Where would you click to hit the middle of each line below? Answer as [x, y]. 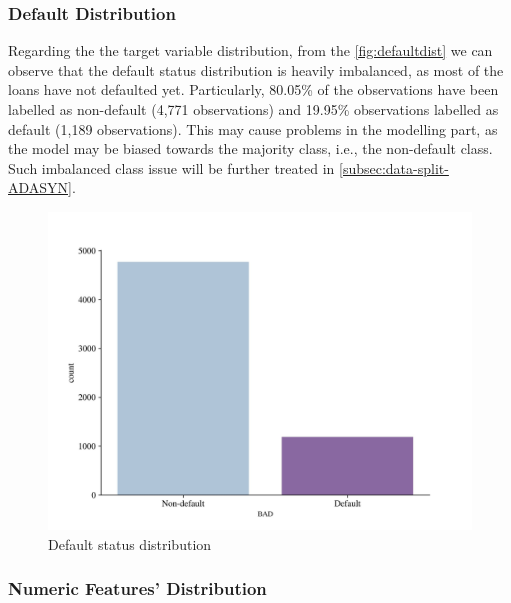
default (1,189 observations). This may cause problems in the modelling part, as [253, 128]
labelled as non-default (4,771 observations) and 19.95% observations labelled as [253, 109]
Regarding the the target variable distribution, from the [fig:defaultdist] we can [250, 50]
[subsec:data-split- [393, 167]
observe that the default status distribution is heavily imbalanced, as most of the [256, 69]
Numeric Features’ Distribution [137, 588]
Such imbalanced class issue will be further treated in [171, 167]
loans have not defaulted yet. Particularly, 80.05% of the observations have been [253, 89]
